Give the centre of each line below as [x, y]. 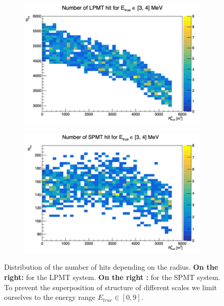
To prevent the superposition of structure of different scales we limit [111, 287]
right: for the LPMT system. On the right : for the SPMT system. [112, 277]
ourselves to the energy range [50, 297]
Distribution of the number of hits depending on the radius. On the [111, 267]
